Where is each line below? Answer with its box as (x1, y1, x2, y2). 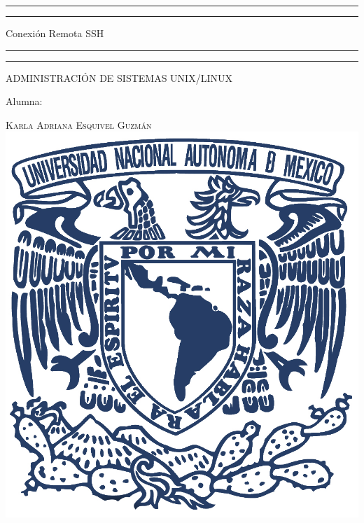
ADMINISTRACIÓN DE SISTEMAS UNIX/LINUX (6, 70, 232, 85)
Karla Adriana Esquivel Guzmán (6, 117, 152, 132)
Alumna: (6, 94, 43, 109)
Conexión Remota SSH (6, 26, 104, 40)
